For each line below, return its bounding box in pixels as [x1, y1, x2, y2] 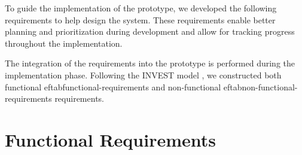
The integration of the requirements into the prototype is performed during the [5, 57, 295, 69]
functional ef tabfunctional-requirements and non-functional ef [5, 80, 230, 93]
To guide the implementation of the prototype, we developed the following [5, 2, 277, 14]
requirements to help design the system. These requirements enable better [5, 13, 276, 26]
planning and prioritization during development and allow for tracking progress [5, 25, 295, 38]
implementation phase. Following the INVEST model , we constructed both [5, 68, 282, 81]
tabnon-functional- [230, 80, 298, 93]
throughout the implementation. [5, 37, 123, 49]
